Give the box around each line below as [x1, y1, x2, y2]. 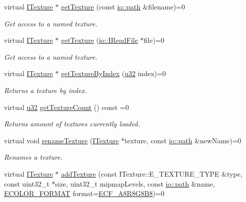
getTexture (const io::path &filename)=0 [61, 1, 185, 11]
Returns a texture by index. [4, 85, 87, 95]
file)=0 [143, 35, 164, 45]
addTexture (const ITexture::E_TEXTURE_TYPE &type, [61, 168, 243, 179]
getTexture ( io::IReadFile [61, 35, 138, 45]
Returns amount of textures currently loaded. [4, 118, 140, 129]
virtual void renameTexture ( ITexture [4, 135, 119, 145]
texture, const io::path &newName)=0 [124, 135, 242, 145]
